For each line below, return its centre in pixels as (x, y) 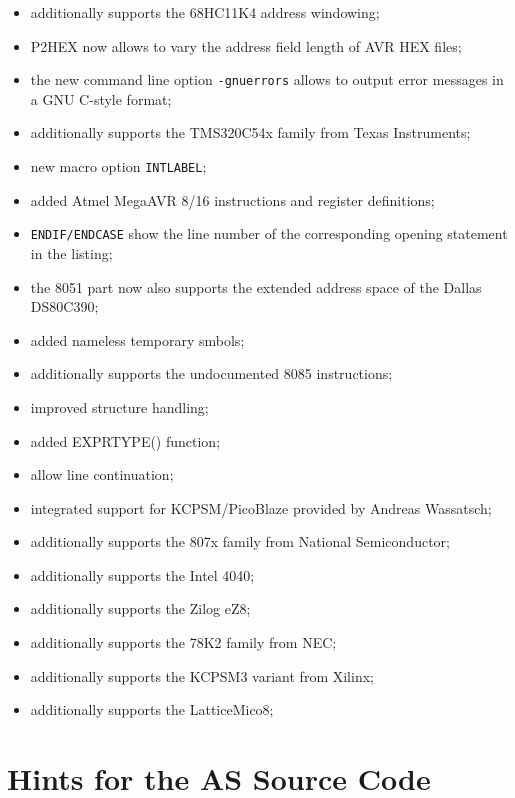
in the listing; (71, 252)
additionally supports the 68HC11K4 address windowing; (205, 12)
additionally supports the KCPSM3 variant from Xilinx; (202, 675)
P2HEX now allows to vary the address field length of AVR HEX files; (246, 45)
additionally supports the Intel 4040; (142, 574)
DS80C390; (64, 306)
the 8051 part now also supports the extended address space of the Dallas (256, 286)
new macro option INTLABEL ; (118, 166)
